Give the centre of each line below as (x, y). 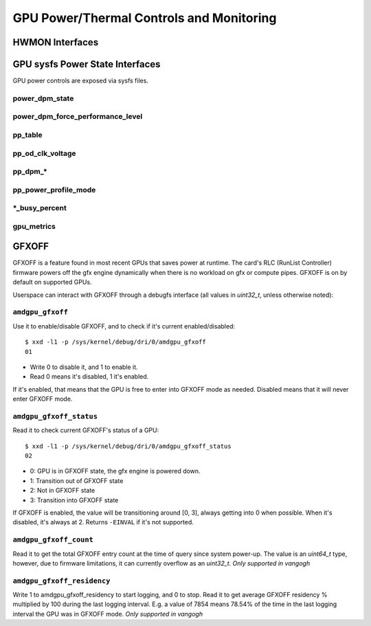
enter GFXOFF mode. (43, 399)
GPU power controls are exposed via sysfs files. (81, 81)
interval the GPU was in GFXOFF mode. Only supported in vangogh (108, 614)
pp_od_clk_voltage (44, 153)
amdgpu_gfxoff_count (53, 540)
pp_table (27, 135)
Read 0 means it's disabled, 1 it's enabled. (89, 377)
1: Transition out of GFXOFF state (77, 480)
